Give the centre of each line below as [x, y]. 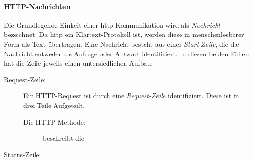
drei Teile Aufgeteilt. [54, 105]
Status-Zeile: [23, 154]
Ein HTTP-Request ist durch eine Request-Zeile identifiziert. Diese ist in [131, 96]
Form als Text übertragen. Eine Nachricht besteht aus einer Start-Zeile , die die [122, 44]
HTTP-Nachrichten [37, 6]
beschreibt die [63, 138]
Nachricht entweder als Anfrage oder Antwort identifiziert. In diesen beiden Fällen [126, 53]
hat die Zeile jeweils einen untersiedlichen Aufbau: [79, 63]
